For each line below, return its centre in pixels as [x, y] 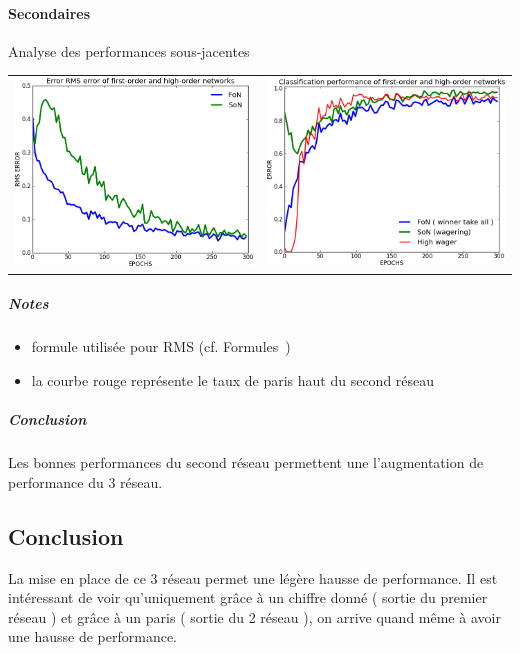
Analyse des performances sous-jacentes [129, 50]
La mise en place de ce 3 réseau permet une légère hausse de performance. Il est [253, 577]
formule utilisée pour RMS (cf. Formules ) [161, 346]
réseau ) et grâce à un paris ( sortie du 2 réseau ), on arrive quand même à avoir [254, 616]
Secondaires [49, 12]
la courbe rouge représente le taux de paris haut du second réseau [233, 380]
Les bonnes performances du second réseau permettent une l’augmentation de [246, 462]
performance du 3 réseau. [85, 481]
